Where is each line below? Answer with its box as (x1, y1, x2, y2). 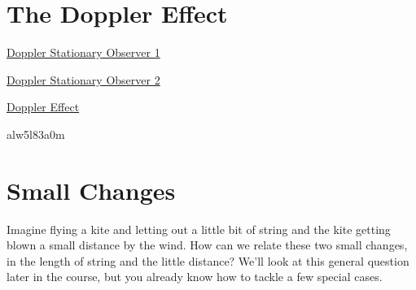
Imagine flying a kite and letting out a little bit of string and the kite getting (7, 220, 391, 237)
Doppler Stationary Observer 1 (7, 44, 160, 61)
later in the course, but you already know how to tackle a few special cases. (7, 268, 383, 285)
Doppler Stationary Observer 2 (7, 71, 160, 88)
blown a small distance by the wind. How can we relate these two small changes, (7, 236, 408, 253)
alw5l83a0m (7, 125, 65, 142)
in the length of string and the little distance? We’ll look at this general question (7, 252, 409, 269)
